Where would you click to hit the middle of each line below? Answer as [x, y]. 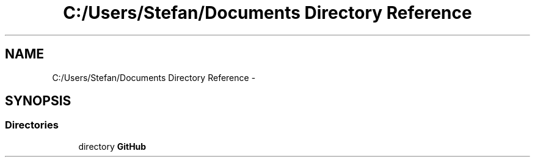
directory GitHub [112, 146]
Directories [32, 125]
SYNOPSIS [38, 101]
